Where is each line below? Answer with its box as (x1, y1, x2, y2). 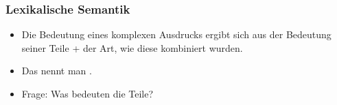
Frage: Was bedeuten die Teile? (21, 87, 154, 100)
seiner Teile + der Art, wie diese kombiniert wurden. (21, 40, 243, 55)
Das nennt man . (21, 63, 92, 78)
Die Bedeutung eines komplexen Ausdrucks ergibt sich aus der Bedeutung (21, 27, 332, 42)
